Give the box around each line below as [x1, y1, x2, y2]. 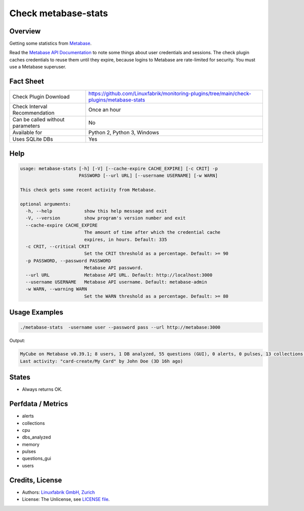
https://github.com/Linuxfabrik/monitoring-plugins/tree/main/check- [88, 90, 252, 97]
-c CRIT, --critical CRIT [25, 244, 90, 249]
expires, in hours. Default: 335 [84, 236, 167, 242]
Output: [9, 338, 25, 344]
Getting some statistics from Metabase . [9, 41, 92, 47]
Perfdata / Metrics [9, 399, 68, 408]
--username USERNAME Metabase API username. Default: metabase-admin [25, 279, 207, 285]
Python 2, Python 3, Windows [88, 129, 160, 136]
